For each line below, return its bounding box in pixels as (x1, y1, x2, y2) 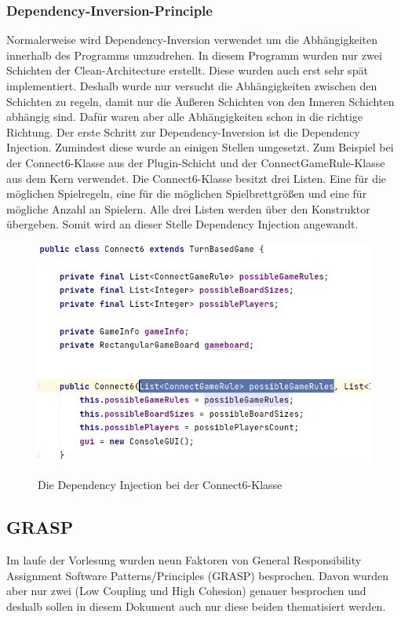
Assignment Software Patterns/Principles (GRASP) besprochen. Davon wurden (6, 567, 389, 583)
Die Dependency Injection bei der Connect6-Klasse (38, 476, 283, 493)
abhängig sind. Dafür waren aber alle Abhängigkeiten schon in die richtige (6, 108, 363, 125)
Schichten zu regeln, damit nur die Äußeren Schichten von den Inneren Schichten (6, 93, 395, 109)
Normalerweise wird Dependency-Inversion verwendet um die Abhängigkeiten (6, 31, 378, 48)
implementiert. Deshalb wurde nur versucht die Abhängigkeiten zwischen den (6, 78, 377, 93)
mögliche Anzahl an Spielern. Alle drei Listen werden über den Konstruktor (6, 200, 370, 217)
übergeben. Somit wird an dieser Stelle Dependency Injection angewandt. (6, 216, 359, 232)
